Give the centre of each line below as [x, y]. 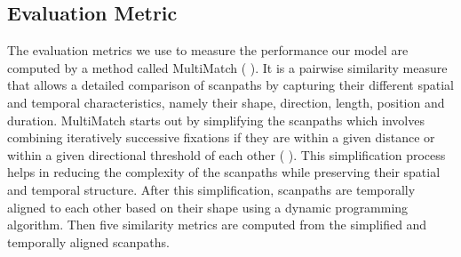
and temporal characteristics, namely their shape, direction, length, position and [226, 102]
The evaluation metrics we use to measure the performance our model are [208, 50]
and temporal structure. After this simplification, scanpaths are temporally [211, 189]
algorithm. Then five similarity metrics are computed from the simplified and [217, 225]
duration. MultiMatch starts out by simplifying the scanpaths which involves [216, 120]
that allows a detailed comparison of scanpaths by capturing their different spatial [231, 85]
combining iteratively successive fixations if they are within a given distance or [221, 137]
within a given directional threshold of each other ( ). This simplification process [227, 154]
